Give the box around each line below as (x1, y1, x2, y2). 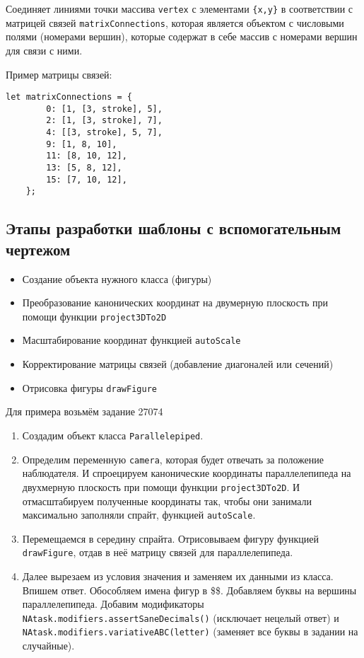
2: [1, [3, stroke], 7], (46, 115, 163, 126)
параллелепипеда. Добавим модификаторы (22, 596, 204, 611)
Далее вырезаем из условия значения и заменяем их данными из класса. (22, 569, 334, 583)
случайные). (22, 638, 75, 653)
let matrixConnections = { (6, 92, 132, 103)
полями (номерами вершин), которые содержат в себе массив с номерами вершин (6, 29, 358, 44)
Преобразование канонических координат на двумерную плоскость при (22, 295, 329, 310)
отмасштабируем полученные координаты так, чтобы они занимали (22, 493, 312, 508)
